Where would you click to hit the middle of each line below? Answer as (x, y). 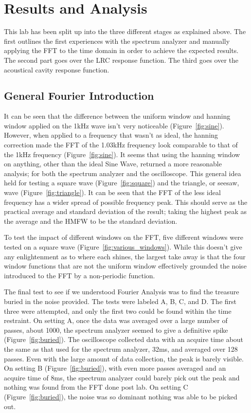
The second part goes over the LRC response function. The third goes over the (121, 60)
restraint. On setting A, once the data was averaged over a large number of (116, 320)
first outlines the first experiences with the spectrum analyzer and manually (117, 41)
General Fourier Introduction (79, 96)
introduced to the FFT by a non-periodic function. (80, 275)
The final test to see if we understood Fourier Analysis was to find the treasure (122, 292)
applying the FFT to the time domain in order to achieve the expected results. (121, 50)
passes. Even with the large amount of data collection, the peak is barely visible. (124, 358)
